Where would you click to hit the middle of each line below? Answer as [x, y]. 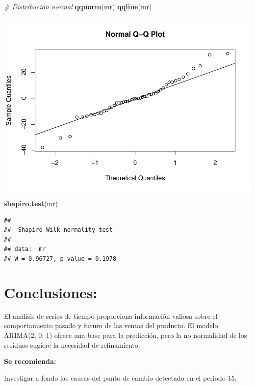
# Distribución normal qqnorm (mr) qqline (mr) [78, 6]
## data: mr [25, 249]
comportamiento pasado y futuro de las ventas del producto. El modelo [111, 325]
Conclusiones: [51, 292]
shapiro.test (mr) [31, 204]
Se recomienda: [30, 361]
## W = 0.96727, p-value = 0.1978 [60, 259]
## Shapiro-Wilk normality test [58, 230]
